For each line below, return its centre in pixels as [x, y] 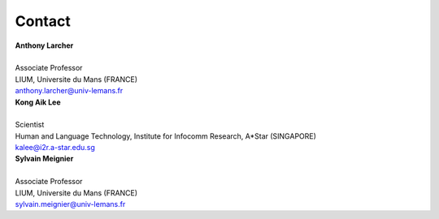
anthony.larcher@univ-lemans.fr [69, 91]
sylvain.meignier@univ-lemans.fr [70, 204]
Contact [43, 21]
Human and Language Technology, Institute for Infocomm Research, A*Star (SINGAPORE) [166, 136]
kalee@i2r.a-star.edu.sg [55, 148]
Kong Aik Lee [38, 102]
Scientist [30, 125]
